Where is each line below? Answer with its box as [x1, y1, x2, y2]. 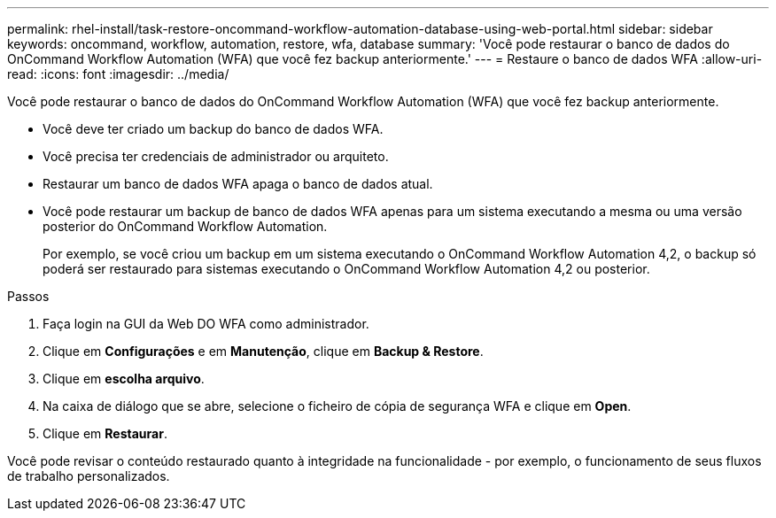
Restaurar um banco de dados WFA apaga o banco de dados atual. [43, 176, 433, 191]
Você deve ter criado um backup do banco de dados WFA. [43, 121, 384, 136]
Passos [7, 289, 50, 304]
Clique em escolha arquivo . [43, 371, 205, 386]
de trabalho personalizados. [7, 468, 170, 483]
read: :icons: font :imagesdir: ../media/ [7, 66, 229, 81]
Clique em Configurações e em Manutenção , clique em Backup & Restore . [43, 344, 484, 359]
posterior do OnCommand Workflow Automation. [43, 219, 328, 234]
